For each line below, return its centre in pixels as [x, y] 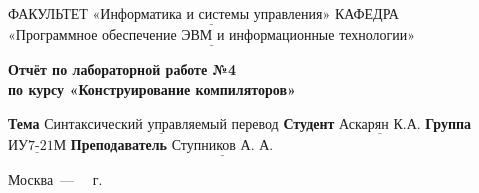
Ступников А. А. [222, 145]
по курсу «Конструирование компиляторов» [152, 89]
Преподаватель [118, 143]
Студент [309, 122]
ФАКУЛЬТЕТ [48, 13]
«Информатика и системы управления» [211, 15]
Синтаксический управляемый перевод [161, 124]
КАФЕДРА [366, 13]
